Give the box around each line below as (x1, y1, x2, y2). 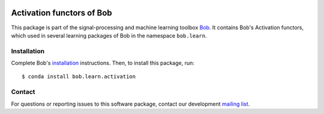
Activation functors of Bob (11, 8, 112, 18)
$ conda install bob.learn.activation (22, 73, 136, 80)
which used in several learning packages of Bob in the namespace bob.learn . (11, 32, 207, 39)
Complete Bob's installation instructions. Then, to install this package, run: (11, 60, 194, 67)
